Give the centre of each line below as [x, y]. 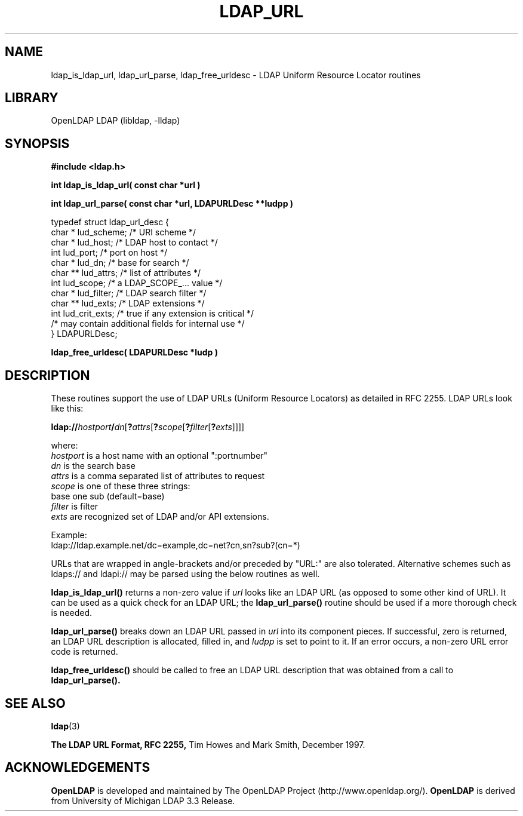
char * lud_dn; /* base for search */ [120, 263]
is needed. [72, 613]
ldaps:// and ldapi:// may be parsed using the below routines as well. [185, 574]
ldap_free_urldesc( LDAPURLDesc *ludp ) [134, 352]
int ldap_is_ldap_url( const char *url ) [126, 185]
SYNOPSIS [37, 143]
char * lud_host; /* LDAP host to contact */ [134, 243]
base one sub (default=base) [108, 496]
